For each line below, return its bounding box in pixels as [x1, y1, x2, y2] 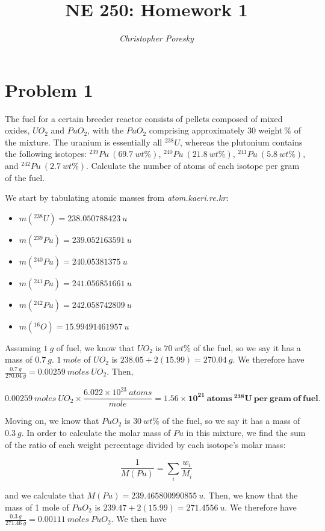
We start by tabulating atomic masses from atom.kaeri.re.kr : [5, 191, 229, 204]
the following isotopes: [5, 147, 87, 160]
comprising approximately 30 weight [149, 124, 283, 137]
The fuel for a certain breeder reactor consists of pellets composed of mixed [5, 112, 283, 124]
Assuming [5, 341, 41, 354]
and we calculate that [5, 488, 84, 501]
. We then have [111, 512, 167, 525]
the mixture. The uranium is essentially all [5, 135, 162, 148]
